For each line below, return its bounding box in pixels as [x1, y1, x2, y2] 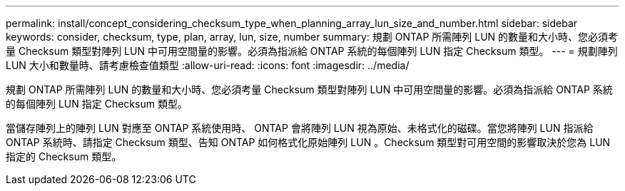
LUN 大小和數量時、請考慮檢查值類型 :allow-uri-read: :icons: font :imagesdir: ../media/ [6, 59, 410, 71]
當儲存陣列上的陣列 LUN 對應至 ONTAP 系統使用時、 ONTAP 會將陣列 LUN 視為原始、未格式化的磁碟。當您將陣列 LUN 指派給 [6, 122, 594, 134]
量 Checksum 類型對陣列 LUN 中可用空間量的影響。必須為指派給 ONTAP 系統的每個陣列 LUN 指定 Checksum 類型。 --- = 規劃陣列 [6, 45, 618, 57]
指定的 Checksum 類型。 [6, 150, 122, 162]
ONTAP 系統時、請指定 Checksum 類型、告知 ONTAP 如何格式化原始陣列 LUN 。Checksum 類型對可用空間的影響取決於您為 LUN [6, 136, 611, 148]
